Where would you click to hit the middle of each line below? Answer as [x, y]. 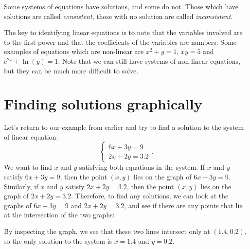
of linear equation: [31, 136]
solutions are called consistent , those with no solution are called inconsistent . [118, 16]
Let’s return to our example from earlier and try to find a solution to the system [124, 127]
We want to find [28, 167]
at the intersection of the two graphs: [59, 215]
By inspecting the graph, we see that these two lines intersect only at [107, 231]
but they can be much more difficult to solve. [71, 70]
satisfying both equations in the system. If [142, 167]
